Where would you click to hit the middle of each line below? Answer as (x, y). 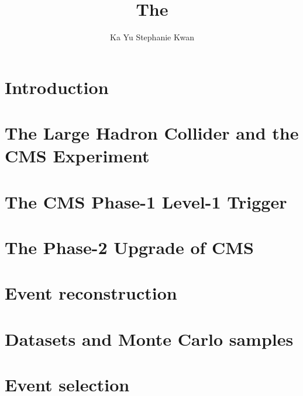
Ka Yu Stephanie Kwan (152, 37)
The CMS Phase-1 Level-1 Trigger (146, 201)
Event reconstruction (91, 293)
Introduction (57, 87)
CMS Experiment (77, 156)
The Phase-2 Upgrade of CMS (129, 247)
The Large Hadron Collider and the (152, 133)
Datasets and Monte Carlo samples (149, 338)
